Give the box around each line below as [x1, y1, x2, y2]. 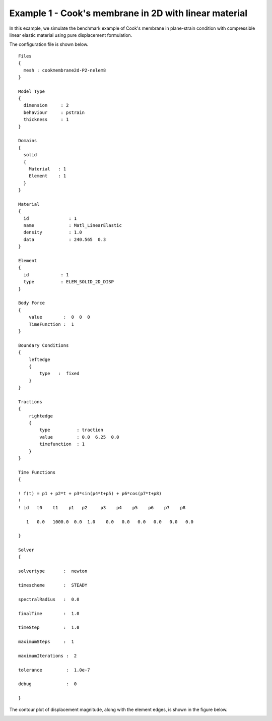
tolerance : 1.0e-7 [18, 667, 90, 673]
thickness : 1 [23, 116, 69, 123]
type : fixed [39, 371, 80, 377]
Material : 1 [28, 166, 66, 171]
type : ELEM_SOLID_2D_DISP [23, 279, 114, 285]
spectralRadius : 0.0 [18, 596, 80, 602]
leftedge [28, 356, 50, 363]
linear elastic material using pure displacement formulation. [9, 32, 132, 38]
